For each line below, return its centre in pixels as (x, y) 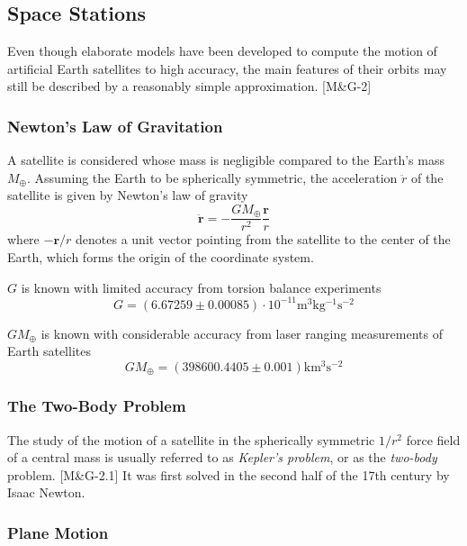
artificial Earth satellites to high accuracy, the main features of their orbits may (227, 68)
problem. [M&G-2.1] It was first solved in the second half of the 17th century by (229, 474)
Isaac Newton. (46, 492)
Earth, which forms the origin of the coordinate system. (161, 257)
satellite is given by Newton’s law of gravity (128, 195)
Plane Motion (58, 532)
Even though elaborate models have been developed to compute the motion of (222, 51)
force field (433, 439)
